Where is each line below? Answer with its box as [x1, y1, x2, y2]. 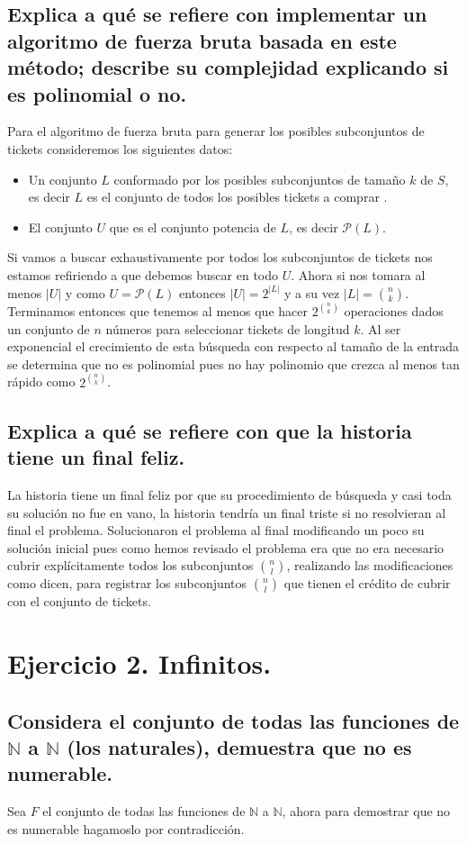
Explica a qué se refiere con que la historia [7, 416, 412, 444]
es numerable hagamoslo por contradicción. [7, 819, 245, 838]
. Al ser [360, 319, 401, 338]
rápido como [7, 372, 76, 391]
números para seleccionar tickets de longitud [105, 319, 350, 338]
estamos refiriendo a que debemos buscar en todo [7, 265, 279, 284]
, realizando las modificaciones [286, 556, 454, 575]
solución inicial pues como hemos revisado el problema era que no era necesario [7, 538, 445, 557]
